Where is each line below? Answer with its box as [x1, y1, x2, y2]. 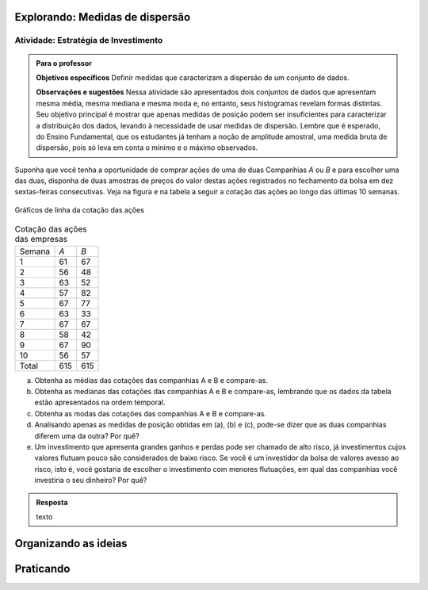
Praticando [14, 561, 71, 575]
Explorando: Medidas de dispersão [14, 10, 191, 24]
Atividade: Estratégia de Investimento [14, 35, 163, 46]
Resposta [36, 497, 68, 507]
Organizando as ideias [14, 536, 128, 550]
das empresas [14, 234, 67, 245]
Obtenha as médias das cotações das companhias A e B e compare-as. [34, 375, 269, 385]
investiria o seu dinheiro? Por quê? [34, 476, 147, 485]
